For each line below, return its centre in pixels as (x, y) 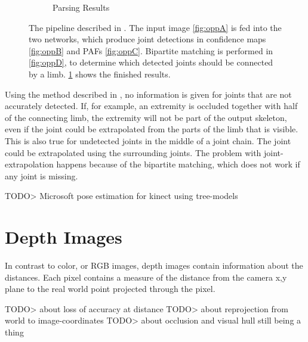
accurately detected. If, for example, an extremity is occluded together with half (151, 106)
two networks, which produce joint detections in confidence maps (147, 39)
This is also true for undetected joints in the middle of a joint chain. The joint (148, 140)
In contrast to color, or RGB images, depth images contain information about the (154, 265)
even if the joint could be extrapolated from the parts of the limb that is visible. (152, 129)
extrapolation (29, 164)
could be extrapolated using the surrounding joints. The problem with (133, 152)
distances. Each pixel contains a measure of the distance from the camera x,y (146, 277)
